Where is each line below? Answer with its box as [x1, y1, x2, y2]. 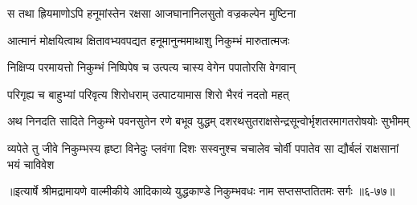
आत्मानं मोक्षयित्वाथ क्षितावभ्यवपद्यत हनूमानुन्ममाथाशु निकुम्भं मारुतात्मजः [7, 31, 290, 48]
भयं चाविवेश [7, 155, 55, 172]
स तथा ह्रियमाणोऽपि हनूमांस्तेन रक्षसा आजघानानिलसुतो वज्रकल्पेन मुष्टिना [7, 5, 296, 21]
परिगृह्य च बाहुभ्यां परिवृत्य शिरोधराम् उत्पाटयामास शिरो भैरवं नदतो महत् [7, 85, 289, 102]
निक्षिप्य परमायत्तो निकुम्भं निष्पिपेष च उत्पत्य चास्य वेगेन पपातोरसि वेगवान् [7, 59, 296, 76]
